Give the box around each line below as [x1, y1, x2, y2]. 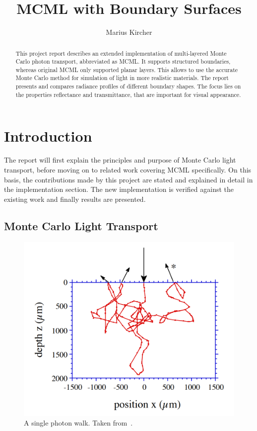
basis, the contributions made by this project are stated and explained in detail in [4, 174, 253, 184]
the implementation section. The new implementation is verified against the [4, 184, 234, 194]
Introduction [4, 126, 92, 146]
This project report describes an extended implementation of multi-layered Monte [15, 49, 227, 57]
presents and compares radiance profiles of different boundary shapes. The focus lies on [15, 82, 241, 90]
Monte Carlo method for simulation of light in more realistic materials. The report [15, 74, 229, 82]
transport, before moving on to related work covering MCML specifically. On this [4, 164, 252, 174]
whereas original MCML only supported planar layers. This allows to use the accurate [15, 65, 238, 74]
